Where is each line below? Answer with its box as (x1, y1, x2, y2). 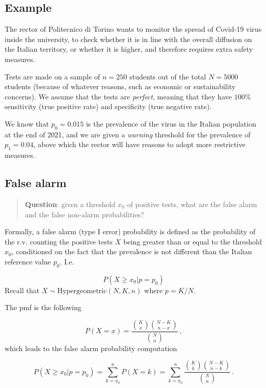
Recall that (5, 284, 39, 295)
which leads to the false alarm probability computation (5, 342, 177, 353)
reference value (5, 256, 51, 267)
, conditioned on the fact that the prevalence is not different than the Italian (11, 246, 252, 257)
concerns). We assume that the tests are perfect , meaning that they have (5, 91, 232, 101)
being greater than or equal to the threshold (123, 236, 262, 247)
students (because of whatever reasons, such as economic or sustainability (5, 81, 236, 92)
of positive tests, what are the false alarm (127, 198, 257, 209)
